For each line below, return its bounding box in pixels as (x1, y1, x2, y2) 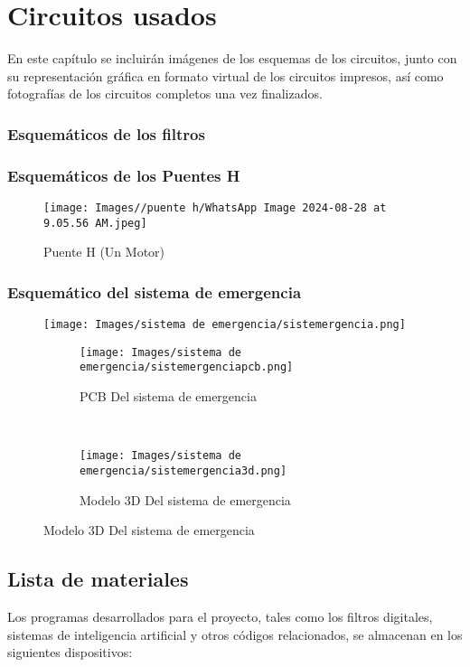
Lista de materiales (7, 565, 189, 593)
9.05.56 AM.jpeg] (43, 216, 147, 230)
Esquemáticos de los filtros (7, 122, 205, 145)
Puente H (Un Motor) (43, 242, 165, 261)
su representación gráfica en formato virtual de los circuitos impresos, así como (7, 66, 444, 85)
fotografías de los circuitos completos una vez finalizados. (7, 84, 323, 103)
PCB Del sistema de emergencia (80, 387, 257, 406)
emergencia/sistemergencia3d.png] (80, 464, 287, 477)
